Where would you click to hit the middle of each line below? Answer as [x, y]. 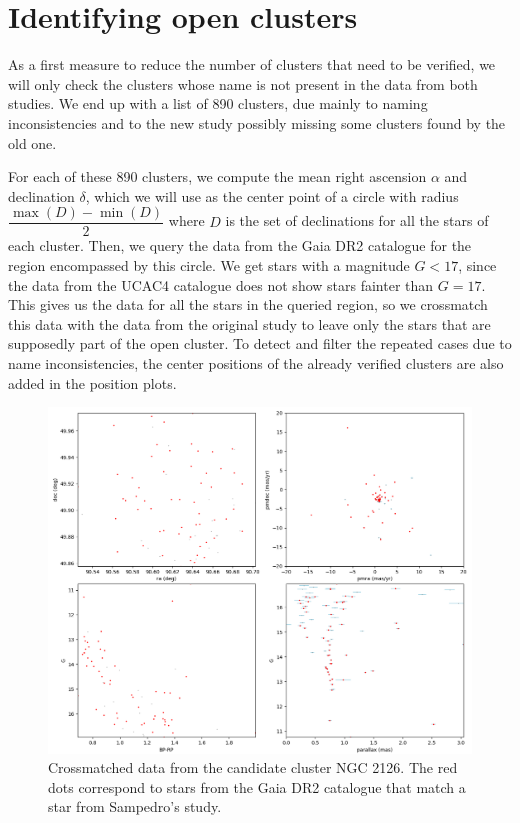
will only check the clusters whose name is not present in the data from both [243, 83]
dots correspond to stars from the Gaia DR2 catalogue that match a [257, 786]
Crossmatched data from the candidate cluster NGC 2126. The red [253, 767]
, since [477, 264]
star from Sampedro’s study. [135, 806]
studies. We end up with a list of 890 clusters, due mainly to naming [218, 103]
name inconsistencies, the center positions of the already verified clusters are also [256, 362]
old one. [32, 142]
